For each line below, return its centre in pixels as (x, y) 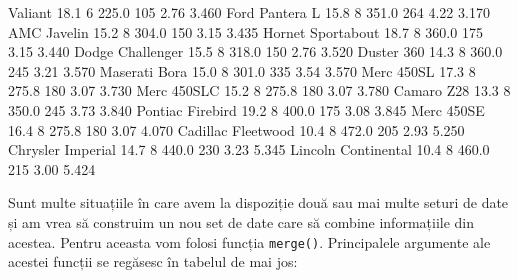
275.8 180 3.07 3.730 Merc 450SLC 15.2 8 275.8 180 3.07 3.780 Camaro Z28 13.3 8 (259, 90)
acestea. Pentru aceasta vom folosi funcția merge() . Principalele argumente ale (249, 241)
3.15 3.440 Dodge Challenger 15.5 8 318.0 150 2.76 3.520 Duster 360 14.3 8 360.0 (255, 51)
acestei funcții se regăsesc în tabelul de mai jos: (153, 261)
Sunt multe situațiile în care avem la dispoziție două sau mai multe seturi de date (258, 202)
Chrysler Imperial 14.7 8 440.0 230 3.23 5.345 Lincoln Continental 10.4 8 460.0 (249, 149)
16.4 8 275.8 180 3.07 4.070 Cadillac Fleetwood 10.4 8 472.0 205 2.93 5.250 (236, 129)
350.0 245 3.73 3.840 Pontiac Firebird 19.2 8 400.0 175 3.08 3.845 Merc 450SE (246, 109)
